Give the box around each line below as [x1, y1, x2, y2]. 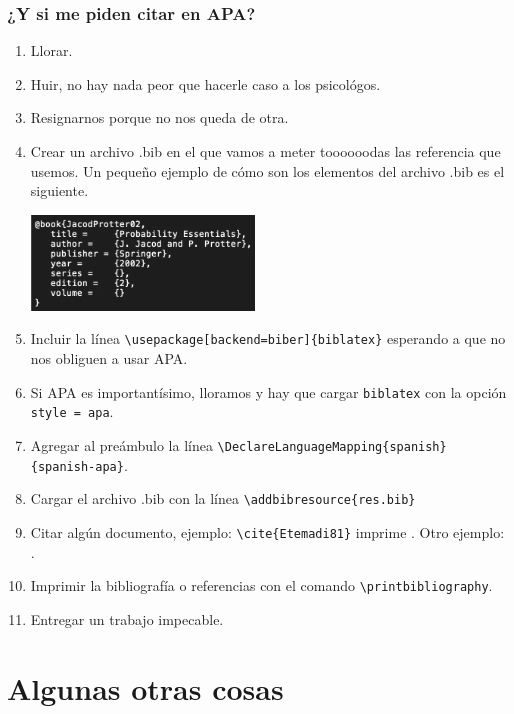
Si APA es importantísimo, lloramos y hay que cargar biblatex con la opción [30, 381, 507, 402]
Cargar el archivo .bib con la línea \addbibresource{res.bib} [30, 488, 416, 509]
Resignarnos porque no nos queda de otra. [30, 107, 289, 128]
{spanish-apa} [30, 459, 124, 474]
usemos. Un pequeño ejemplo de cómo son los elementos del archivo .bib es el [30, 160, 505, 181]
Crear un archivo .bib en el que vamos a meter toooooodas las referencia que [30, 141, 501, 161]
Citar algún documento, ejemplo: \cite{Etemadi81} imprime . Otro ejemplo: [30, 521, 505, 542]
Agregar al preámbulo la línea [30, 434, 213, 455]
